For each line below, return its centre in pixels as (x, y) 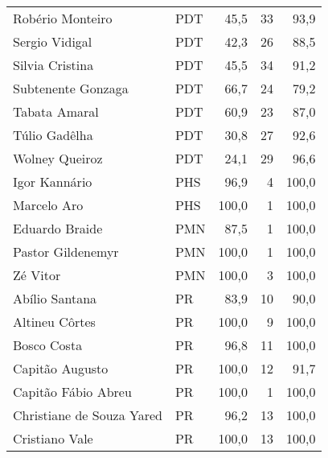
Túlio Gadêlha (53, 135)
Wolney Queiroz (58, 158)
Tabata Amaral (56, 111)
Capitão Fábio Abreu (72, 392)
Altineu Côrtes (54, 322)
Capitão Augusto (61, 368)
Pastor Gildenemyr (66, 252)
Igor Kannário (53, 182)
